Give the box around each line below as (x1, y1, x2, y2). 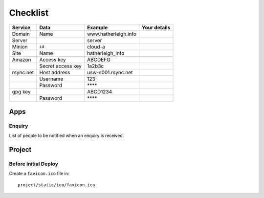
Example (87, 24, 108, 31)
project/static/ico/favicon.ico (18, 182, 95, 188)
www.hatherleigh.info (87, 30, 137, 37)
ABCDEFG (87, 56, 111, 63)
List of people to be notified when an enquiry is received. (9, 132, 124, 139)
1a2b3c (87, 63, 104, 69)
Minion (12, 43, 28, 50)
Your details (142, 24, 171, 31)
